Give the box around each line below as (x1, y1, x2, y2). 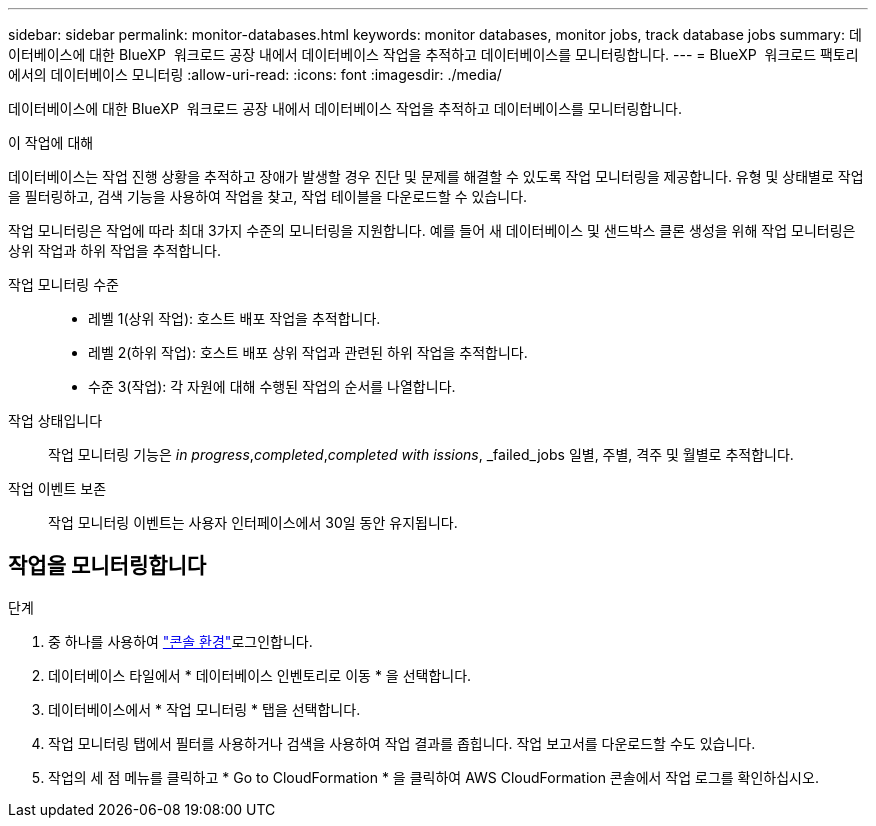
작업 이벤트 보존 (8, 480, 107, 497)
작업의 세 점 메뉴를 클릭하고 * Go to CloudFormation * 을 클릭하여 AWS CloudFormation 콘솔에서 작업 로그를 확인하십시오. (48, 768, 819, 786)
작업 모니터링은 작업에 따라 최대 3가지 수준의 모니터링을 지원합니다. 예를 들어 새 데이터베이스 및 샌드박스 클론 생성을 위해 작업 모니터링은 (8, 222, 856, 239)
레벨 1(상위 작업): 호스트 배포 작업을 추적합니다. (88, 310, 381, 327)
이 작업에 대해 (8, 134, 94, 151)
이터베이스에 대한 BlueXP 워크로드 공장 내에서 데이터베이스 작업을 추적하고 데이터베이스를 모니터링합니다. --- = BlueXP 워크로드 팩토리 (8, 46, 859, 63)
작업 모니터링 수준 (8, 276, 119, 293)
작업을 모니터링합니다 (8, 553, 207, 579)
